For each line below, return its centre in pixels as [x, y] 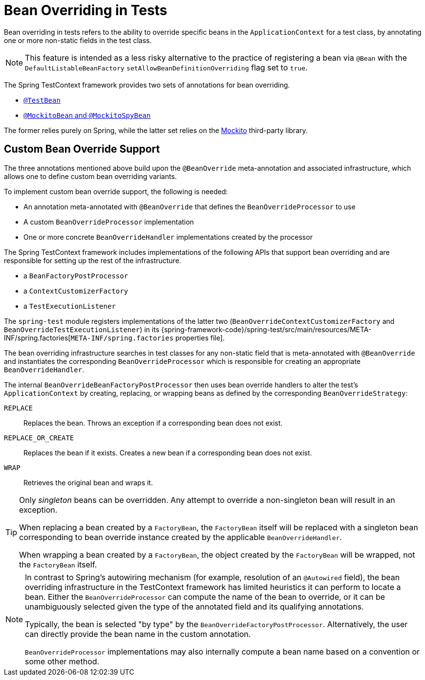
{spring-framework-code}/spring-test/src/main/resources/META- [266, 329]
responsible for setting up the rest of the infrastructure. [93, 260]
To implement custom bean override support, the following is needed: [116, 191]
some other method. [62, 661]
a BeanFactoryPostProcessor [76, 275]
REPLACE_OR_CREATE [39, 438]
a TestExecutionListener [70, 306]
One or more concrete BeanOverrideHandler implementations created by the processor [168, 237]
